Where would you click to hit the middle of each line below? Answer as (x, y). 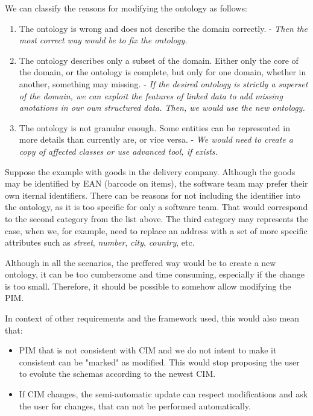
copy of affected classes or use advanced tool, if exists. (118, 151)
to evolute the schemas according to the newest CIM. (117, 374)
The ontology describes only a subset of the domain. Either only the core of (159, 60)
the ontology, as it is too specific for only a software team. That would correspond (156, 207)
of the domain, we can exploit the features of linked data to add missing (151, 95)
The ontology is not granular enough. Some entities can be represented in (154, 127)
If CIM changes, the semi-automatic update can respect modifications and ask (163, 394)
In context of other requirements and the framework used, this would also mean (152, 318)
